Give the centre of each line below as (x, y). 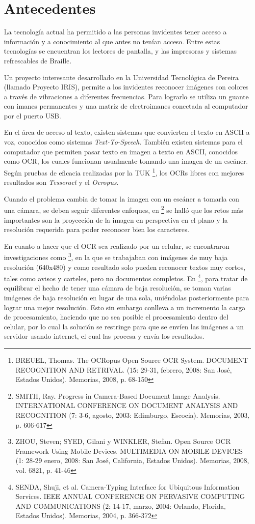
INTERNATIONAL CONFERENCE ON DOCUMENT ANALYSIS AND (127, 405)
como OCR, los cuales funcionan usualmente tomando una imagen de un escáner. (126, 161)
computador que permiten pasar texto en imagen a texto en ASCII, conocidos (121, 151)
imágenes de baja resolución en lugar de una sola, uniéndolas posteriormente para (127, 297)
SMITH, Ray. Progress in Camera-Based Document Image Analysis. (118, 395)
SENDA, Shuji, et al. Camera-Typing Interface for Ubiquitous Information (127, 486)
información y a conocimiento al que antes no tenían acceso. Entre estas (112, 41)
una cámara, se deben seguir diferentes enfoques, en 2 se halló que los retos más (124, 209)
